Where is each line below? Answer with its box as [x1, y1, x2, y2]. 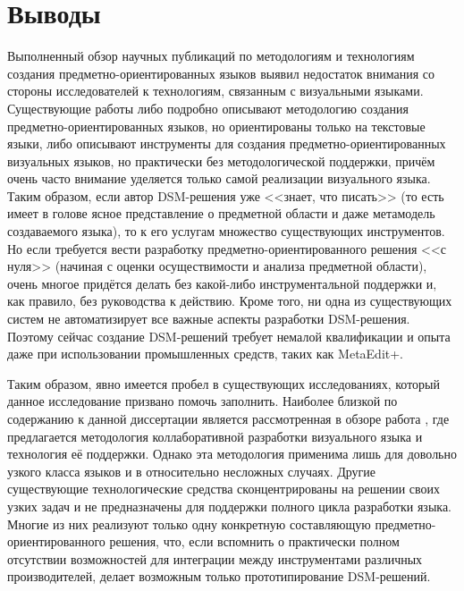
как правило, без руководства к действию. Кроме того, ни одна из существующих [7, 291, 452, 310]
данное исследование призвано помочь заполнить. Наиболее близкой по [7, 392, 398, 410]
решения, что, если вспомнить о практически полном [109, 532, 400, 551]
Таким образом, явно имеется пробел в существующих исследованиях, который [7, 374, 440, 393]
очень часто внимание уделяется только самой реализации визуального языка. [7, 169, 431, 188]
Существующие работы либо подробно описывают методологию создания [7, 98, 409, 117]
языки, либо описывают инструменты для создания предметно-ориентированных [7, 134, 446, 153]
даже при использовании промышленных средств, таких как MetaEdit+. [7, 344, 404, 363]
